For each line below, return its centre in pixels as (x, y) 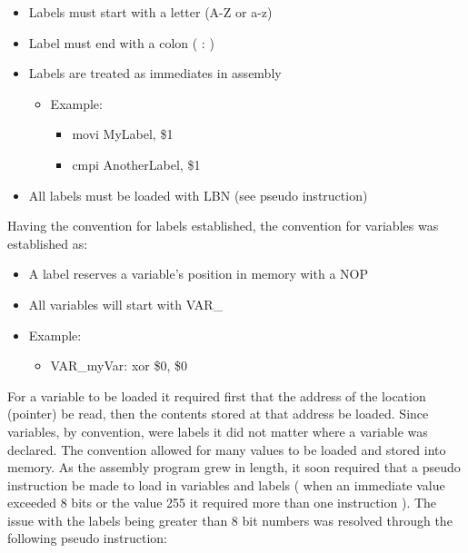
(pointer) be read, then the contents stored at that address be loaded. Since (218, 414)
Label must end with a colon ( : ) (121, 42)
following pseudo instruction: (88, 538)
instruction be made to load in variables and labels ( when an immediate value (226, 484)
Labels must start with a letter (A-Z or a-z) (150, 12)
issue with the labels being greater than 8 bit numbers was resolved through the (230, 520)
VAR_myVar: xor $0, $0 (119, 365)
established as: (48, 243)
